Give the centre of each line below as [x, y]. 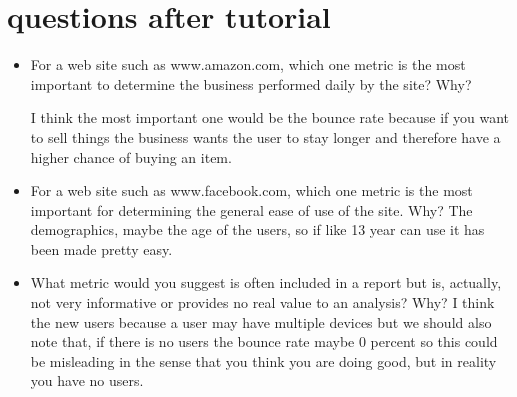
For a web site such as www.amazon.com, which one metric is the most [248, 64]
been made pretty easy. [101, 248]
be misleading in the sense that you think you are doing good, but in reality [263, 360]
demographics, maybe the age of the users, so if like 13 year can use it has [257, 229]
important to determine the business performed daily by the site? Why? [251, 83]
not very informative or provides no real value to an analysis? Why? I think [262, 302]
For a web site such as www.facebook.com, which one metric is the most [251, 190]
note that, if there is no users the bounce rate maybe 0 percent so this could [264, 341]
